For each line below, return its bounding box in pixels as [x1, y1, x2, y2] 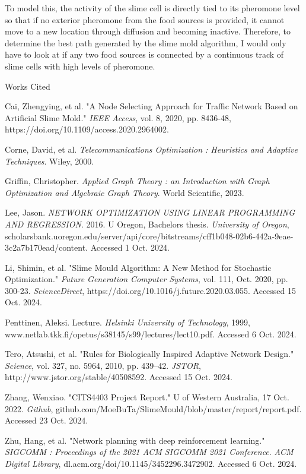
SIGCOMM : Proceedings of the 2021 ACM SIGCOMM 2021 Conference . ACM [5, 445, 294, 458]
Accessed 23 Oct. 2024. [5, 414, 88, 426]
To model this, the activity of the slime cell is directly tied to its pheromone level [5, 2, 300, 14]
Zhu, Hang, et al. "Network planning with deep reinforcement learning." [5, 434, 265, 446]
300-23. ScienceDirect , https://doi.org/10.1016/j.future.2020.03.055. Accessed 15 [5, 284, 297, 296]
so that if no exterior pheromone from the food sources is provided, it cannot [5, 13, 285, 26]
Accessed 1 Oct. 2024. [90, 241, 170, 254]
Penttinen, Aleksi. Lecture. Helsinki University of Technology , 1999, [5, 316, 250, 328]
